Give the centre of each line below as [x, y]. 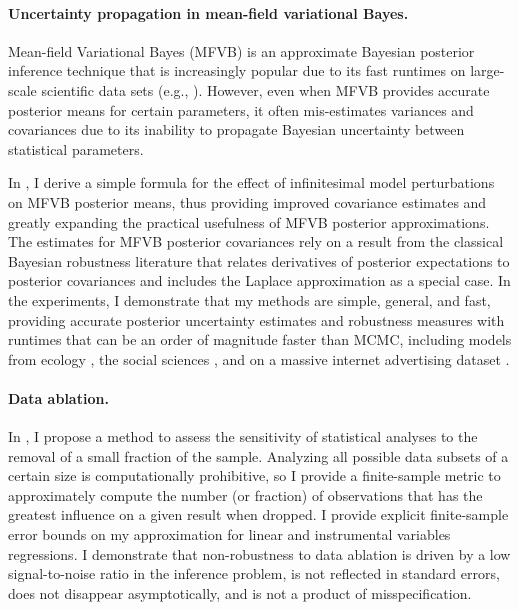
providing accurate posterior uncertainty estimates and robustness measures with [256, 319]
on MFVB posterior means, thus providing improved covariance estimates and [247, 201]
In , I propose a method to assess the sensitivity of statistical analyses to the [243, 436]
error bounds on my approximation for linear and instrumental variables [229, 534]
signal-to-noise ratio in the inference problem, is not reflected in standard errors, [254, 573]
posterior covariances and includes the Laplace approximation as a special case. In [259, 280]
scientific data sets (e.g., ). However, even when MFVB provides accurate [265, 89]
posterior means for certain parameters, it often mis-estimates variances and [241, 109]
